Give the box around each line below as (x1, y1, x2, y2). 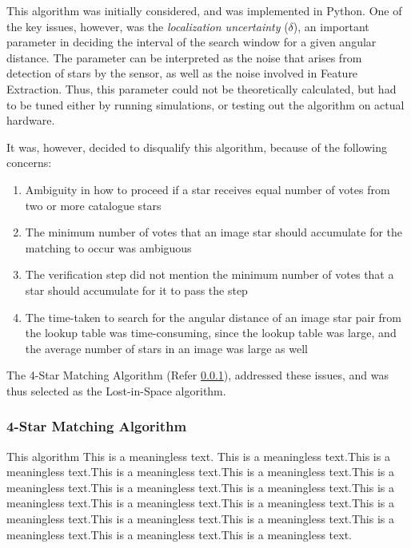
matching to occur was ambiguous (25, 239, 192, 256)
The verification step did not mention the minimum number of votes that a (25, 266, 394, 283)
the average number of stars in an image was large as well (25, 340, 308, 356)
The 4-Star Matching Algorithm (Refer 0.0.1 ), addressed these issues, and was (6, 367, 389, 383)
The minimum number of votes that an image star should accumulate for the (25, 224, 403, 240)
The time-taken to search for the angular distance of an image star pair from (25, 308, 402, 325)
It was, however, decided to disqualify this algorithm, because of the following (6, 138, 387, 155)
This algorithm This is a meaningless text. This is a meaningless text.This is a (6, 447, 390, 464)
